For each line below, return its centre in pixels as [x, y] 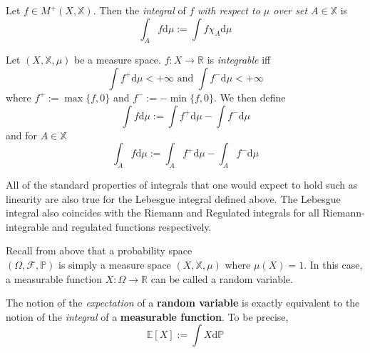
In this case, [336, 264]
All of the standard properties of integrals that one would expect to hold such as [182, 184]
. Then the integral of [139, 10]
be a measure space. [118, 60]
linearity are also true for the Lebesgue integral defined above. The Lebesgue [173, 198]
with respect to [228, 10]
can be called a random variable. [222, 278]
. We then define [250, 97]
